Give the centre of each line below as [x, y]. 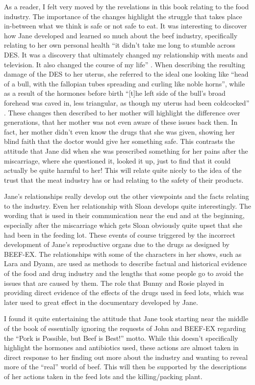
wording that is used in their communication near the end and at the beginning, [124, 215]
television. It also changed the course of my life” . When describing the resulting [125, 64]
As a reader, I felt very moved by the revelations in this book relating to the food [127, 6]
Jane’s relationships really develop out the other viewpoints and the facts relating [127, 196]
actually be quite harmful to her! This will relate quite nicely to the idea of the [123, 170]
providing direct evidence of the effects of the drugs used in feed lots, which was [124, 292]
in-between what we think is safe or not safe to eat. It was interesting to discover [126, 26]
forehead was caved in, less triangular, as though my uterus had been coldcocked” [127, 102]
